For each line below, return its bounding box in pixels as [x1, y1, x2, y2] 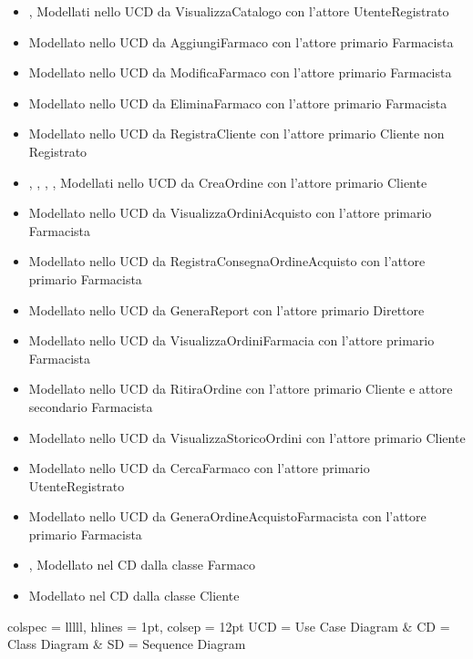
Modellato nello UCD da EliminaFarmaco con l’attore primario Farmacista [28, 93, 447, 112]
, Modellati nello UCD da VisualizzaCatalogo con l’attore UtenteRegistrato [28, 2, 449, 20]
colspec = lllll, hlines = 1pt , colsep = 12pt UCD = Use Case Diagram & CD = [7, 616, 450, 635]
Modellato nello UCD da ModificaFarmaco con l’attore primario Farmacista [28, 63, 452, 82]
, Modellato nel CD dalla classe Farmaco [28, 555, 256, 574]
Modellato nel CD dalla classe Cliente [28, 586, 240, 605]
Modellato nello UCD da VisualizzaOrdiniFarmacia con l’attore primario [28, 331, 435, 350]
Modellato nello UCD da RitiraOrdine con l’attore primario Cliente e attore [28, 379, 453, 398]
